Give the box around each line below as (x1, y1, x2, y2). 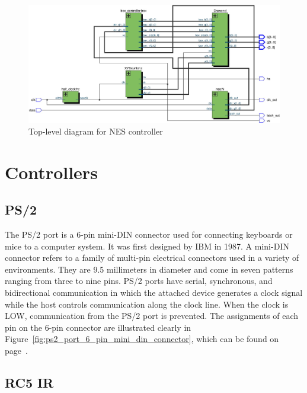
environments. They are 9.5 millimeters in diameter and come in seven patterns (5, 263, 293, 275)
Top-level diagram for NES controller (28, 124, 163, 137)
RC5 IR (5, 373, 54, 392)
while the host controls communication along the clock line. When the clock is (5, 298, 289, 310)
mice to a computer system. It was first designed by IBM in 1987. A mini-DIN (5, 239, 289, 252)
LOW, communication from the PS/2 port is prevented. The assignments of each (5, 309, 299, 322)
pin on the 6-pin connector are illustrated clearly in (5, 321, 191, 333)
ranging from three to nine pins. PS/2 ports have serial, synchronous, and (5, 274, 273, 287)
